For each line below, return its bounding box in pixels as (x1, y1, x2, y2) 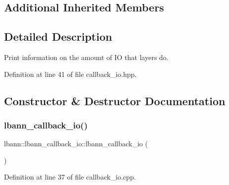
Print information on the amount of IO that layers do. (4, 52, 169, 62)
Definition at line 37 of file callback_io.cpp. (4, 172, 136, 182)
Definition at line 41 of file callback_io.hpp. (4, 68, 137, 79)
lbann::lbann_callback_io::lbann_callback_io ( (4, 138, 148, 149)
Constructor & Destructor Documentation (4, 93, 226, 108)
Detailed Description (4, 29, 113, 44)
